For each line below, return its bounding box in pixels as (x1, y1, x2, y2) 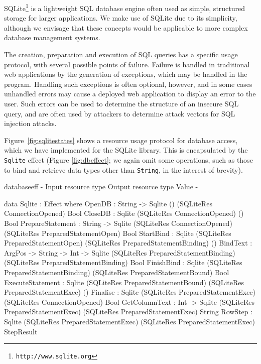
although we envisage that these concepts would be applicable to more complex (4, 22, 248, 33)
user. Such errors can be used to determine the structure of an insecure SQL (4, 98, 239, 108)
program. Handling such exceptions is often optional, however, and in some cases (4, 78, 252, 89)
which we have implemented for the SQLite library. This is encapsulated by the (4, 145, 248, 155)
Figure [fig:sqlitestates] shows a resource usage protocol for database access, (4, 135, 238, 145)
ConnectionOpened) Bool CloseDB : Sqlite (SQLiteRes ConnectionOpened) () (4, 208, 244, 218)
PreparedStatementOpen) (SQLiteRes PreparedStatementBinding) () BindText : (4, 237, 252, 248)
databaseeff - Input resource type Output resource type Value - (4, 181, 198, 192)
